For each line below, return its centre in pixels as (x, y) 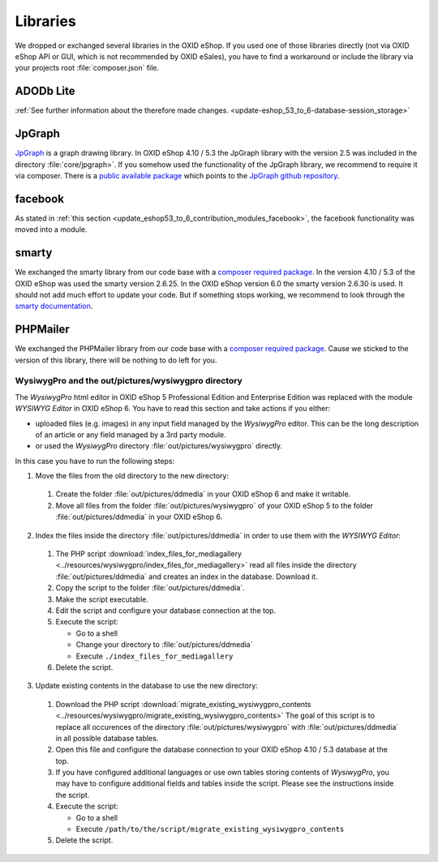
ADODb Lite (45, 91)
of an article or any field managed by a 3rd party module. (131, 435)
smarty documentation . (54, 306)
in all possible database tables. (107, 738)
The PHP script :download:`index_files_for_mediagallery (149, 554)
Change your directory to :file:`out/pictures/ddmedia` (164, 645)
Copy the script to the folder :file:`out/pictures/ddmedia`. (150, 588)
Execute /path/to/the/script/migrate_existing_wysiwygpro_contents (210, 829)
